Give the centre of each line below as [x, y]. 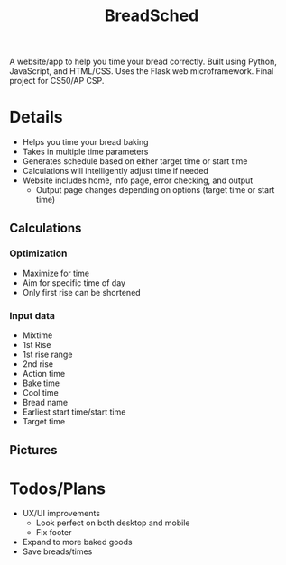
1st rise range [47, 355]
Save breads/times [57, 551]
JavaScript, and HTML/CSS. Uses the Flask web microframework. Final [142, 71]
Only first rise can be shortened [82, 292]
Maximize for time [56, 273]
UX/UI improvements [61, 514]
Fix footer [54, 533]
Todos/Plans [58, 488]
